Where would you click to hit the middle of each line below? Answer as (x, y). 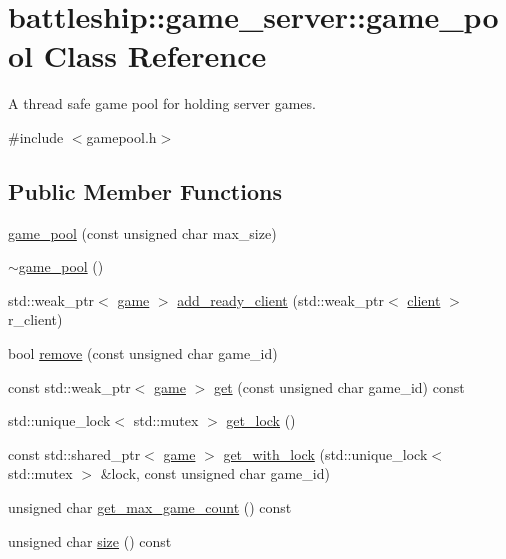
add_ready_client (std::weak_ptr (280, 299)
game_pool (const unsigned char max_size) (142, 232)
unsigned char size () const (90, 540)
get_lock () (261, 420)
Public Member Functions (145, 190)
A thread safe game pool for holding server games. (162, 103)
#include (36, 136)
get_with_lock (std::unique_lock (325, 453)
